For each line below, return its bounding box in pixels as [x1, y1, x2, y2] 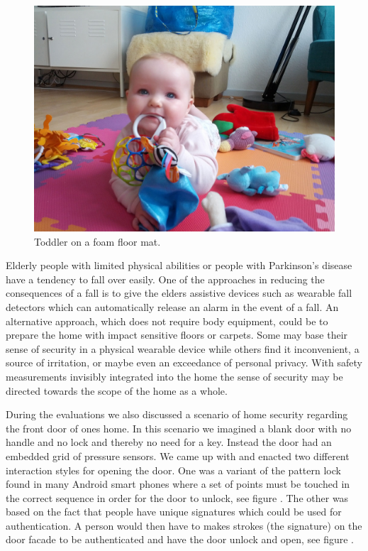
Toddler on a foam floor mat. [34, 234, 161, 249]
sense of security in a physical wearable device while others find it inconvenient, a [6, 341, 359, 356]
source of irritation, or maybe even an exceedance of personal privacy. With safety [6, 355, 362, 370]
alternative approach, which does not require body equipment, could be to [6, 313, 328, 328]
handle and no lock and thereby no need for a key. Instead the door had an [6, 435, 332, 449]
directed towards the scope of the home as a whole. [6, 383, 228, 398]
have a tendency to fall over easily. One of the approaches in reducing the [6, 271, 325, 286]
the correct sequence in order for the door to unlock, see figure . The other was [6, 490, 349, 505]
